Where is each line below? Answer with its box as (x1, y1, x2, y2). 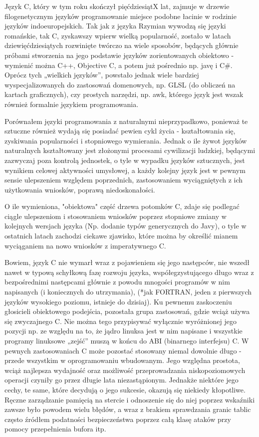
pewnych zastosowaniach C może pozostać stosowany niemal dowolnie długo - (4, 345, 242, 355)
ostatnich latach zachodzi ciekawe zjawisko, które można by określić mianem (4, 230, 238, 241)
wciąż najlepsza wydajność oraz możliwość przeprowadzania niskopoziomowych (4, 364, 246, 375)
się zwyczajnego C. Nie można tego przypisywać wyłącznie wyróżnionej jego (4, 315, 237, 326)
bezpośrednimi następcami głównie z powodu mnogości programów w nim (4, 276, 230, 287)
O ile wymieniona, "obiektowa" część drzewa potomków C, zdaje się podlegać (4, 201, 240, 211)
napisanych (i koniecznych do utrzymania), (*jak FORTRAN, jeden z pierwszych (4, 286, 252, 297)
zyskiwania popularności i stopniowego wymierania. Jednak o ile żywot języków (4, 135, 247, 145)
